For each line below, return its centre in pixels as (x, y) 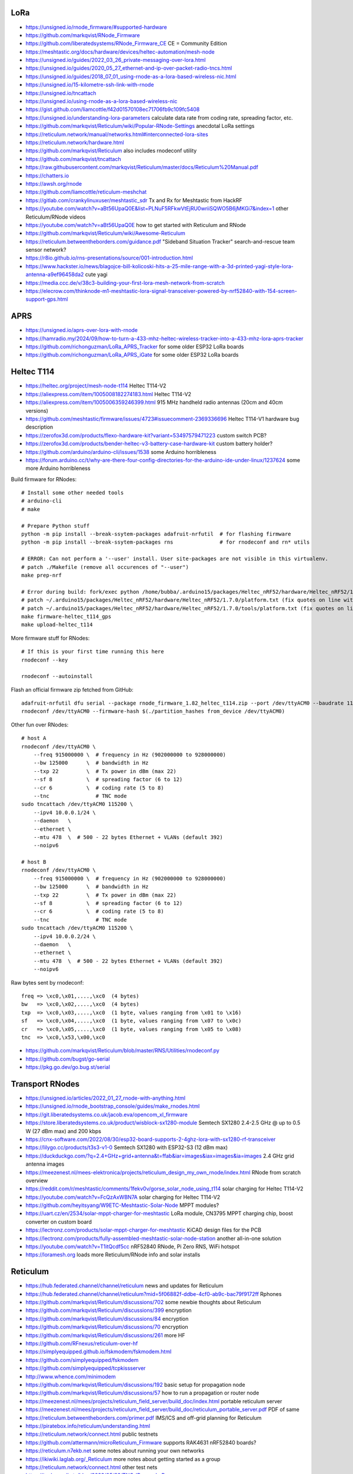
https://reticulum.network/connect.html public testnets (92, 1434)
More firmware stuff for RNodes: (50, 638)
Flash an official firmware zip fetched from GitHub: (72, 689)
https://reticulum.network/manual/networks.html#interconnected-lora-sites (117, 134)
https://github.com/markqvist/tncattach (73, 159)
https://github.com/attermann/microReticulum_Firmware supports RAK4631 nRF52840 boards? (141, 1442)
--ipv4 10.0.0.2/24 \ (65, 936)
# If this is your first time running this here (93, 652)
